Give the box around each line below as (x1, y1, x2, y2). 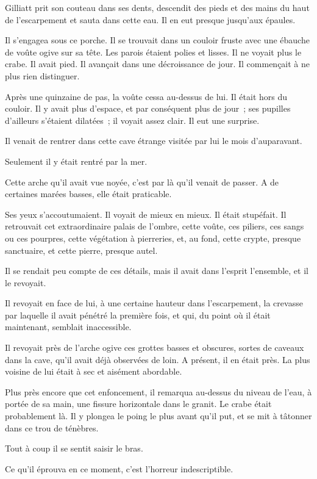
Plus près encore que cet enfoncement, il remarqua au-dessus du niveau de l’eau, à (5, 385, 312, 398)
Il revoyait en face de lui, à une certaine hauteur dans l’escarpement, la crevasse (5, 297, 303, 309)
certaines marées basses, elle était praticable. (5, 187, 172, 200)
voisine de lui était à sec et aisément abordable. (5, 365, 182, 378)
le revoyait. (5, 276, 46, 289)
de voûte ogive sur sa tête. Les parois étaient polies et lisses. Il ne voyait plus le (5, 45, 302, 58)
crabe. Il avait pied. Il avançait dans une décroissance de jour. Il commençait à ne (5, 57, 310, 70)
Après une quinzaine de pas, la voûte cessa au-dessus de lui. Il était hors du (5, 90, 288, 103)
